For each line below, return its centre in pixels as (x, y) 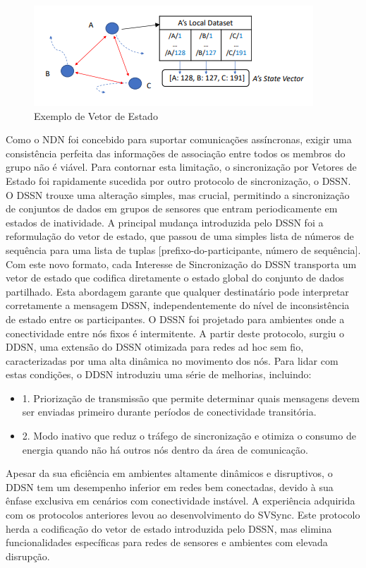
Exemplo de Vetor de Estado (96, 115)
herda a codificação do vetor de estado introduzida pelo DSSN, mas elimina (169, 528)
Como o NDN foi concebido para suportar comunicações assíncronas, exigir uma (179, 139)
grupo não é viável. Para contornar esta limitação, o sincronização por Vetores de (181, 167)
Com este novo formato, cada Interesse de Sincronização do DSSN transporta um (181, 264)
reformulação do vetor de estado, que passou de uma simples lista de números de (180, 236)
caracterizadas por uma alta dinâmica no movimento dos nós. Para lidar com (172, 360)
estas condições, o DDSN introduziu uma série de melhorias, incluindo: (159, 374)
